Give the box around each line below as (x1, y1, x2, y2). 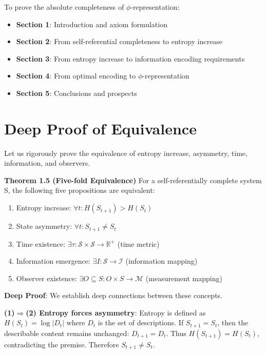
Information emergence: (16, 255, 90, 266)
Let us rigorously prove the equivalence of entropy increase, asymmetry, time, (4, 147, 248, 158)
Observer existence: (16, 272, 77, 283)
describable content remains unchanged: (4, 327, 129, 338)
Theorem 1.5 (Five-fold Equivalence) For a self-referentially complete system (4, 174, 262, 185)
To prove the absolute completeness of (4, 2, 124, 12)
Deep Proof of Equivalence (4, 117, 197, 139)
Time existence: (16, 238, 66, 249)
